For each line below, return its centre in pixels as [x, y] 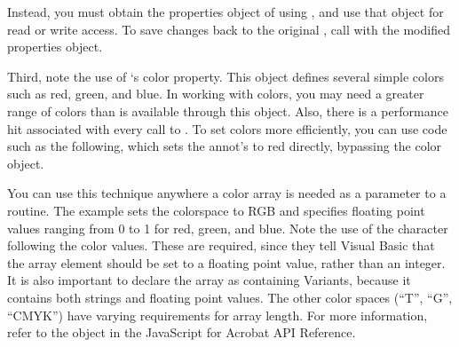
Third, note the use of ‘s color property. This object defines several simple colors [226, 76]
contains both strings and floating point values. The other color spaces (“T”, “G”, [230, 297]
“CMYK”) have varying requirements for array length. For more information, [218, 315]
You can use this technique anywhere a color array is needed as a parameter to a [227, 193]
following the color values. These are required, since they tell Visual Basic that [221, 245]
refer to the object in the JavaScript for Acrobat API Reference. [182, 332]
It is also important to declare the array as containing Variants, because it [209, 280]
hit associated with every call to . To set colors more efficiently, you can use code [227, 128]
